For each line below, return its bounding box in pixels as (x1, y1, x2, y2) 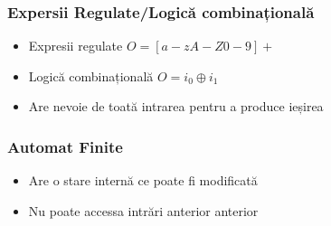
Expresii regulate (28, 36, 123, 55)
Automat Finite (7, 135, 123, 157)
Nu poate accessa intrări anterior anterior (28, 201, 259, 220)
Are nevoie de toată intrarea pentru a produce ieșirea (28, 97, 324, 116)
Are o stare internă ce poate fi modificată (28, 171, 258, 190)
